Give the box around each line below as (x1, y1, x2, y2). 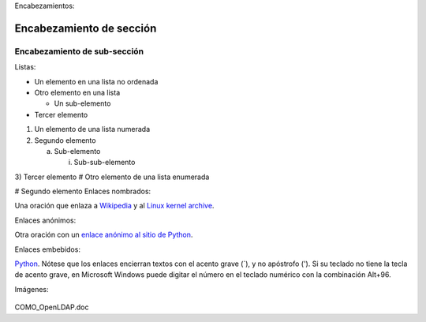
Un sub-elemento (54, 99, 111, 108)
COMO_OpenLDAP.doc (14, 302, 89, 312)
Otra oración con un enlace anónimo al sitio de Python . (14, 230, 193, 240)
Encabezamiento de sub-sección (14, 46, 144, 57)
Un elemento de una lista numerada (34, 125, 150, 134)
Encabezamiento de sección (14, 21, 157, 35)
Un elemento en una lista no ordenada (34, 77, 159, 86)
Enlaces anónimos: (14, 215, 77, 225)
